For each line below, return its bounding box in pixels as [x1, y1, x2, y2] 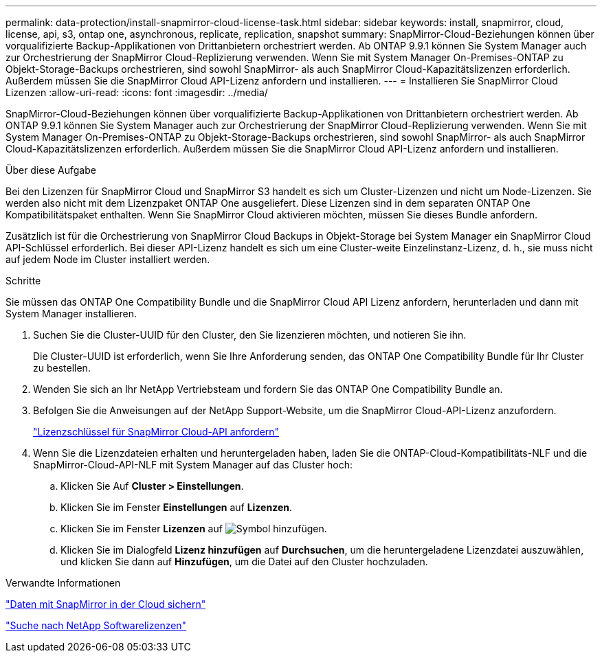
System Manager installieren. [5, 308, 137, 319]
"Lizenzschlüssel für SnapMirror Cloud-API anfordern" [33, 426, 280, 438]
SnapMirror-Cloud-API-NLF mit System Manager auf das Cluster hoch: [33, 459, 353, 470]
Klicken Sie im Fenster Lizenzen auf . [60, 523, 327, 534]
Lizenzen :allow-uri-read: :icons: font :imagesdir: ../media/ [5, 87, 268, 98]
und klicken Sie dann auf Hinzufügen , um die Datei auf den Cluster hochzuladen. [60, 556, 428, 567]
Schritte [5, 275, 41, 286]
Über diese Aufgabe [5, 164, 96, 176]
